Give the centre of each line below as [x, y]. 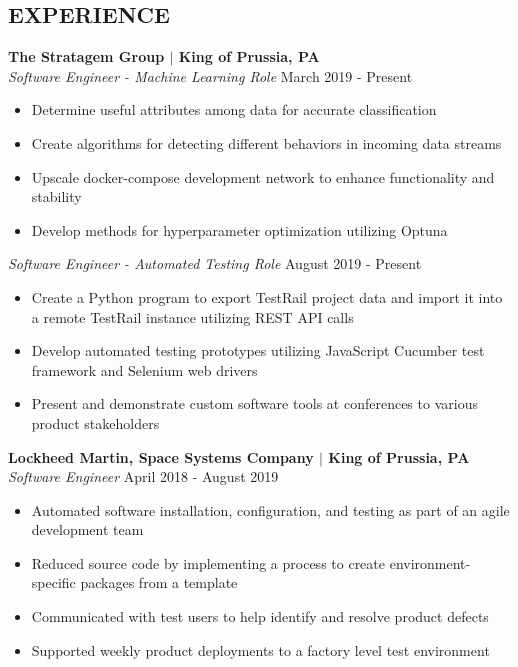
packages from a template [159, 582]
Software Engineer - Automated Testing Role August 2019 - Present [215, 263]
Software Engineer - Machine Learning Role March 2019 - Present [210, 75]
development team [87, 529]
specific [53, 582]
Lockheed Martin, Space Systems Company [161, 456]
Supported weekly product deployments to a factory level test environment [260, 649]
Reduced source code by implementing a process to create [208, 562]
